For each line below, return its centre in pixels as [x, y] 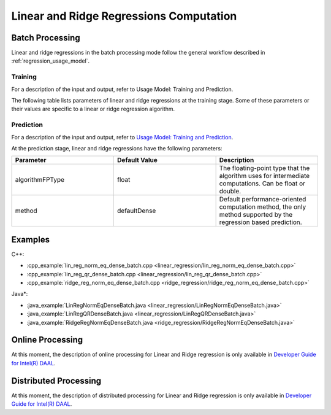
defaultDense [137, 211]
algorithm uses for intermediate [264, 176]
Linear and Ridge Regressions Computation [124, 16]
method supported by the [256, 215]
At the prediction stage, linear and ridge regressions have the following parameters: [117, 148]
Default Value [137, 160]
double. [230, 192]
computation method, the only [263, 207]
